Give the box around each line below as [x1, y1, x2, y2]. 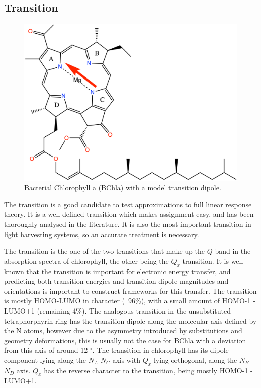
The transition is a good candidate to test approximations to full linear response [4, 199, 252, 209]
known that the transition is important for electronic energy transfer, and [4, 266, 231, 276]
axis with [112, 354, 141, 365]
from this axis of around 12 [4, 345, 88, 355]
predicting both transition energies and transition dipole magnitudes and [4, 276, 229, 286]
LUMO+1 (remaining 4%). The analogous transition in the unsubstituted [4, 305, 231, 316]
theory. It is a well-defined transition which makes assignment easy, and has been [4, 209, 254, 219]
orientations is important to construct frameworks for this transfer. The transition [4, 285, 257, 296]
